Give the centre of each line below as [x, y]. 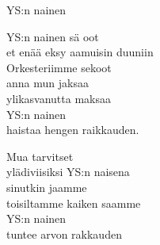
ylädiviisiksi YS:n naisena [68, 172]
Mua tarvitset [40, 156]
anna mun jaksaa [48, 83]
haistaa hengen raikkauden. [73, 130]
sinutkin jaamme [47, 187]
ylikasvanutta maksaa [59, 98]
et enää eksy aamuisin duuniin [80, 52]
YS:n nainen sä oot [53, 36]
